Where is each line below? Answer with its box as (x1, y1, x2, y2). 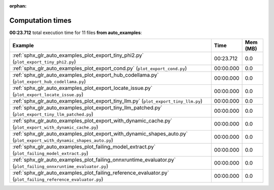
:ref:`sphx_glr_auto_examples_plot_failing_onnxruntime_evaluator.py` (12, 156, 176, 164)
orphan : (9, 3, 27, 9)
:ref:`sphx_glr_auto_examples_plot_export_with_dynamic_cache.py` (12, 117, 173, 124)
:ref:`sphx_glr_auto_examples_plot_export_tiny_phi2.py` (12, 52, 144, 59)
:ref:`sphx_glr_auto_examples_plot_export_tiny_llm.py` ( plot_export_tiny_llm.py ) (12, 98, 203, 105)
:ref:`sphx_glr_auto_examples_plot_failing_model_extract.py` (12, 143, 156, 150)
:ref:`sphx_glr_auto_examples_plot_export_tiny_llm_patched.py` (12, 104, 162, 111)
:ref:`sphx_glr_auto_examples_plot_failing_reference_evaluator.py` (12, 169, 169, 176)
